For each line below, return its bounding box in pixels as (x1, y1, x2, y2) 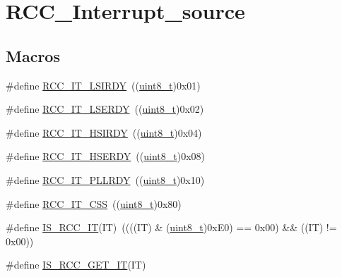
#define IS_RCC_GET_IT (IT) (6, 257, 146, 272)
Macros (6, 44, 60, 66)
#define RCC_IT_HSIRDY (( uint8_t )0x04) (6, 125, 202, 140)
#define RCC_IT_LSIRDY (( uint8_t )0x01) (6, 78, 201, 92)
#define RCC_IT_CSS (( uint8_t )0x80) (6, 196, 182, 211)
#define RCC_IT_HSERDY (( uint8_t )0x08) (6, 149, 205, 164)
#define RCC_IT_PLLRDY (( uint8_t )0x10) (6, 172, 205, 187)
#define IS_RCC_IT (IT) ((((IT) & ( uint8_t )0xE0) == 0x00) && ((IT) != (6, 220, 337, 235)
